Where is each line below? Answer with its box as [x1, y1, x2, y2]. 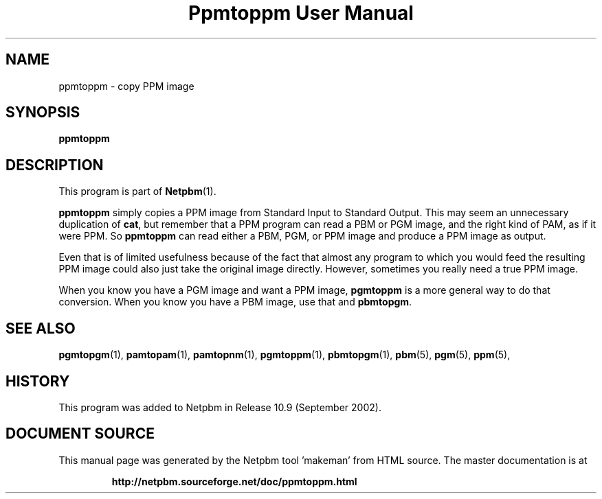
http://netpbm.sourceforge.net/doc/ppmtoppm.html [111, 475, 357, 487]
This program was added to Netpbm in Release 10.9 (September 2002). [58, 401, 381, 413]
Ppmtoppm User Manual [188, 1, 414, 25]
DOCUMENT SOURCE [5, 425, 155, 443]
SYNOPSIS [5, 104, 80, 121]
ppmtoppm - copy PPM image [58, 80, 194, 92]
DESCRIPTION [5, 156, 104, 174]
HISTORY [5, 372, 70, 390]
